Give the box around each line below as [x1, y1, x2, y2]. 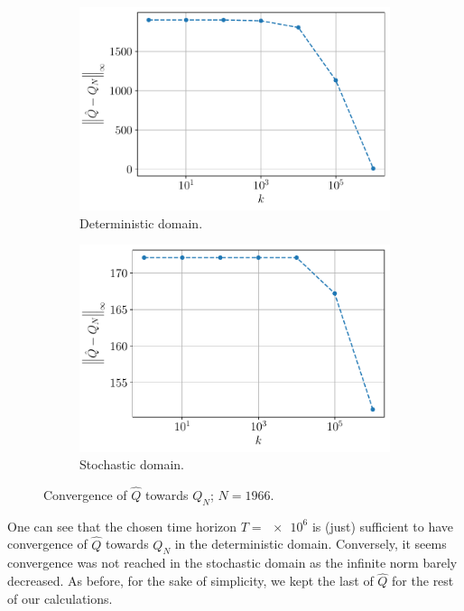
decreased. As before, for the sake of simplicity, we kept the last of [7, 571, 374, 590]
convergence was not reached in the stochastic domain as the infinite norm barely [7, 553, 458, 572]
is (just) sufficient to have [311, 516, 454, 535]
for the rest [392, 571, 454, 590]
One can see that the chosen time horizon [7, 516, 237, 535]
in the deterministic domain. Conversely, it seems [174, 534, 447, 553]
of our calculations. [7, 588, 113, 607]
